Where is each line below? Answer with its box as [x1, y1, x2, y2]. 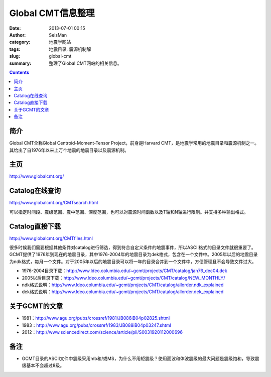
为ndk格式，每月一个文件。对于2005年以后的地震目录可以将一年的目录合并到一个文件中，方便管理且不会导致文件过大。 [9, 259, 257, 265]
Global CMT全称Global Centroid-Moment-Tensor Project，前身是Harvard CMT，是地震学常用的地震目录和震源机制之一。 [9, 140, 259, 146]
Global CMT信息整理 [9, 8, 95, 19]
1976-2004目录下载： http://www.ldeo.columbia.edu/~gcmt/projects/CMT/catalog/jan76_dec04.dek [22, 268, 228, 274]
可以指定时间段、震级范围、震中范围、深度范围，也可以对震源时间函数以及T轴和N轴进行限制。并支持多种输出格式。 [9, 209, 248, 215]
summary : [9, 60, 32, 66]
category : [9, 39, 31, 45]
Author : [9, 32, 26, 38]
